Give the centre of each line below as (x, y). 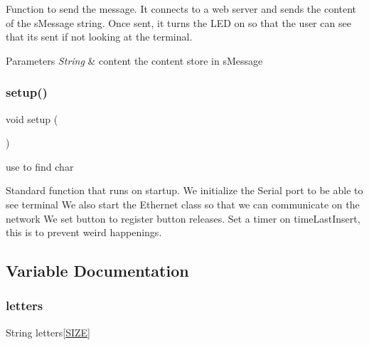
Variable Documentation (97, 271)
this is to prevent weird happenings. (84, 232)
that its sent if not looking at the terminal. (99, 37)
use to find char (40, 166)
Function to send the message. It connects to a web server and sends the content (181, 9)
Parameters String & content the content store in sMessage (134, 60)
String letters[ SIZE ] (48, 332)
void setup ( (32, 118)
